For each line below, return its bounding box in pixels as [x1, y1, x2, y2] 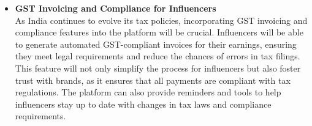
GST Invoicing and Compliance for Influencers [15, 2, 216, 14]
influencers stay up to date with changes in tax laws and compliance [15, 97, 272, 110]
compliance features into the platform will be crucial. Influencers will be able [15, 26, 303, 39]
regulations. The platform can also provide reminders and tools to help [15, 86, 281, 98]
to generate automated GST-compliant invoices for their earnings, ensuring [15, 37, 297, 50]
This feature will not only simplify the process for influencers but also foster [15, 61, 301, 74]
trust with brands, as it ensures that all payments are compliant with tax [15, 73, 291, 86]
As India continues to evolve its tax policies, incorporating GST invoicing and [15, 13, 308, 26]
